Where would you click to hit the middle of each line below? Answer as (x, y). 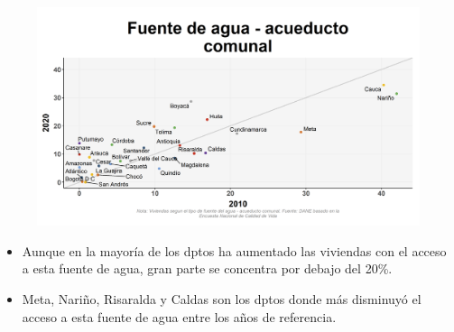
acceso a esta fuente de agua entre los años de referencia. (179, 316)
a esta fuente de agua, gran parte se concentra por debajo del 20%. (207, 268)
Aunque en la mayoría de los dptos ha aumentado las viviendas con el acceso (234, 250)
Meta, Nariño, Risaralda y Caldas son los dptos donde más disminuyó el (222, 299)
